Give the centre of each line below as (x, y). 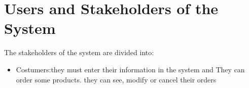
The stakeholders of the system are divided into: (79, 52)
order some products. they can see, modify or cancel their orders (116, 79)
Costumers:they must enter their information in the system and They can (130, 69)
